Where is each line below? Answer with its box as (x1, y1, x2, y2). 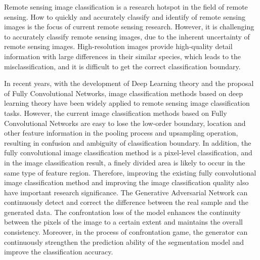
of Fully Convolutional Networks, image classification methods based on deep (4, 88, 243, 98)
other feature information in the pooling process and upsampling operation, (4, 127, 238, 138)
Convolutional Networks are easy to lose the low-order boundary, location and (4, 117, 246, 128)
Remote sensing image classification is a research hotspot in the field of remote (4, 2, 248, 12)
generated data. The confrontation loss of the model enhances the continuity (4, 206, 241, 217)
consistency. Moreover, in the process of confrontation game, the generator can (4, 227, 248, 237)
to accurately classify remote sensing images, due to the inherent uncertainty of (4, 31, 250, 41)
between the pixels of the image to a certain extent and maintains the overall (4, 216, 243, 227)
